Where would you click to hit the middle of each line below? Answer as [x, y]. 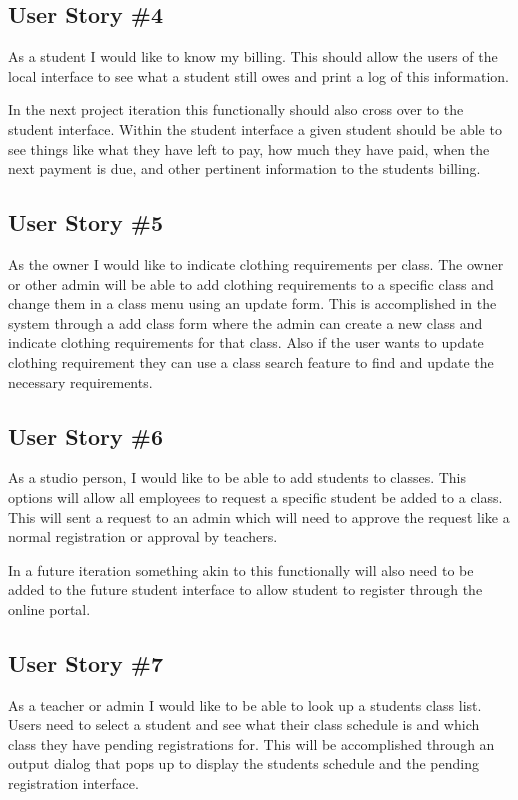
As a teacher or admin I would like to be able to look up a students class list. [245, 704]
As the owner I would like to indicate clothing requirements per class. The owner [256, 263]
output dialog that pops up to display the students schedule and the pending [244, 763]
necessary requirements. [80, 381]
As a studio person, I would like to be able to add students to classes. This [237, 477]
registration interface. [73, 783]
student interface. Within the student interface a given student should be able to [255, 128]
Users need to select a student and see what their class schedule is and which [244, 724]
